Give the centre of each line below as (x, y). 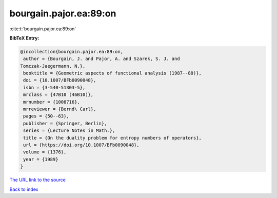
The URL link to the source (38, 180)
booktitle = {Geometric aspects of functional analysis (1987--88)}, (113, 73)
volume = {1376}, (45, 152)
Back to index (24, 189)
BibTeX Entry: (24, 38)
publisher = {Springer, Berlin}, (65, 123)
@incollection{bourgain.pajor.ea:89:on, (72, 52)
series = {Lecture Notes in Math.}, (69, 131)
